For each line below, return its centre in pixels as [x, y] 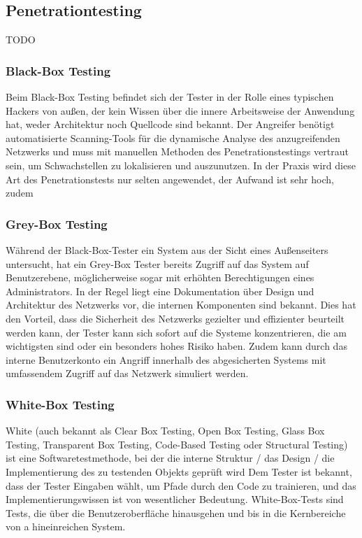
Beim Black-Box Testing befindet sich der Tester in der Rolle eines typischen [170, 97]
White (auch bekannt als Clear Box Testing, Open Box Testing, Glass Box [165, 431]
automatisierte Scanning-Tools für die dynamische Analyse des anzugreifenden [173, 137]
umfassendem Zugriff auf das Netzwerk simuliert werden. [127, 373]
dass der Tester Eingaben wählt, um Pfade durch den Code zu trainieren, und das [181, 485]
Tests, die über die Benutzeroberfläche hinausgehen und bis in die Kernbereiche [176, 512]
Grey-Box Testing [57, 224]
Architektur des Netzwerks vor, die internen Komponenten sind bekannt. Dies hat [181, 305]
